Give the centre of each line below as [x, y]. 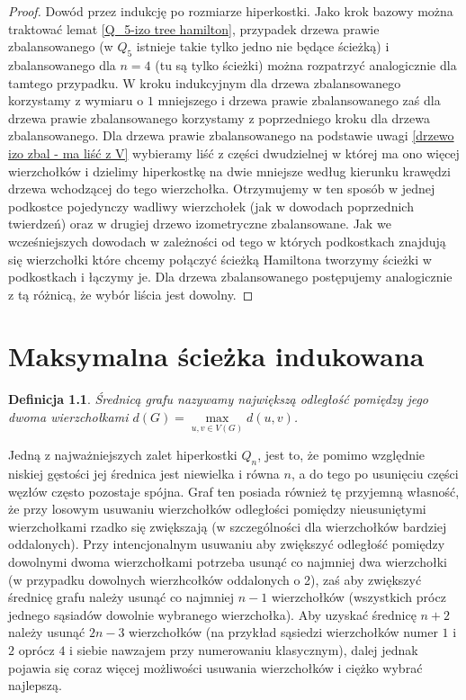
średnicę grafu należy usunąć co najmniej [121, 597]
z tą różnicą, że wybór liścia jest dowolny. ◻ [131, 294]
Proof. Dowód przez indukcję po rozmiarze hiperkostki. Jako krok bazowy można [231, 11]
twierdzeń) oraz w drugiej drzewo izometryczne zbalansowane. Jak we [200, 224]
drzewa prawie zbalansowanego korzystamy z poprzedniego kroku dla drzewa [219, 117]
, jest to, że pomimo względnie [341, 455]
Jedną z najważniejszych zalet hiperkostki [123, 455]
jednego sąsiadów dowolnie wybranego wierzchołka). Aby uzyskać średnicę [212, 614]
